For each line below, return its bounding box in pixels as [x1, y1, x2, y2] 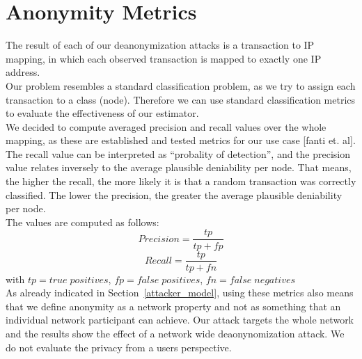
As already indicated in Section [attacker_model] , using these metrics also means [6, 285, 354, 300]
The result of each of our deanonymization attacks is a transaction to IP [6, 38, 315, 52]
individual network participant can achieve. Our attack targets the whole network [6, 312, 354, 327]
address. [6, 65, 40, 79]
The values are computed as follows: [6, 214, 159, 229]
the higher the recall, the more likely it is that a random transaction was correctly [6, 174, 356, 189]
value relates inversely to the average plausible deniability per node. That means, [6, 160, 352, 175]
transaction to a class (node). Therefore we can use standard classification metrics [6, 92, 356, 106]
